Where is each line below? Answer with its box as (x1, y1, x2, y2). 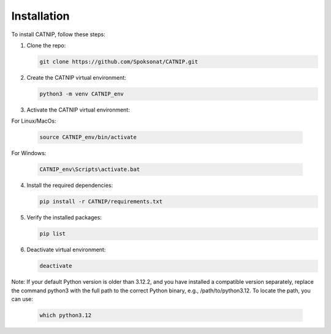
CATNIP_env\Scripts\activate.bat (39, 166, 140, 173)
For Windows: (11, 150, 47, 157)
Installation (11, 9, 70, 23)
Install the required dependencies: (26, 181, 113, 189)
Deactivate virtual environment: (26, 246, 106, 254)
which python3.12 (39, 311, 92, 319)
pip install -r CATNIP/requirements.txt (39, 198, 162, 205)
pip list (39, 230, 66, 237)
